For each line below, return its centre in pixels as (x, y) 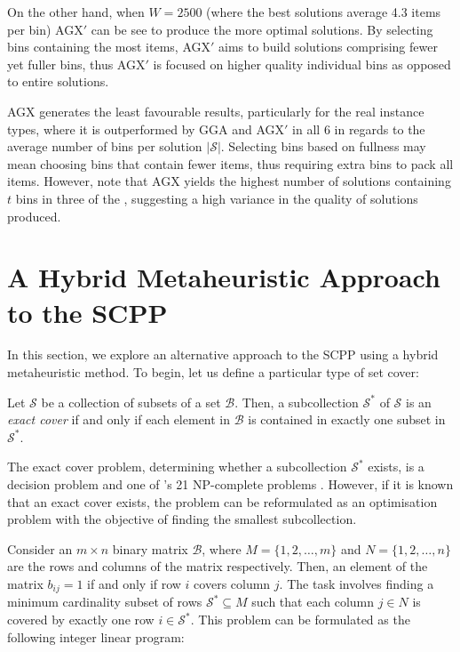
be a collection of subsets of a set (131, 402)
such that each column (313, 602)
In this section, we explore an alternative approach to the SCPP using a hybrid (223, 354)
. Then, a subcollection (297, 402)
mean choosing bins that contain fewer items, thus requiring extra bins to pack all (230, 163)
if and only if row (134, 583)
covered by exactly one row (81, 620)
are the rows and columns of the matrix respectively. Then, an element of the (218, 566)
